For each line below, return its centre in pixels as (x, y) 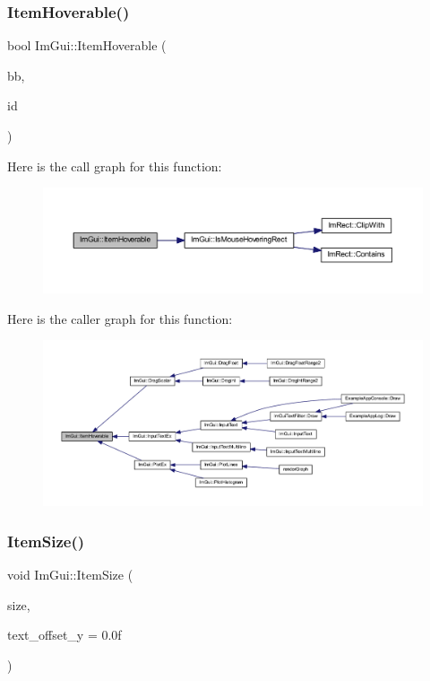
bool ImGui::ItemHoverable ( (87, 45)
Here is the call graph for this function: (115, 166)
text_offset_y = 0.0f (64, 635)
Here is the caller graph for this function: (120, 318)
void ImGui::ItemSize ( (70, 575)
